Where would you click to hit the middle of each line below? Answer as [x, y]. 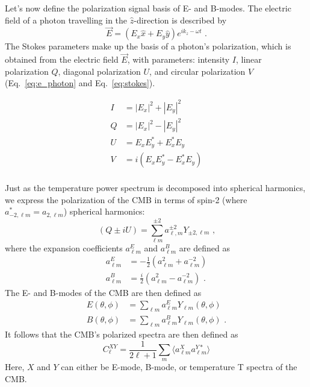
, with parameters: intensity [178, 59]
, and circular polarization [197, 71]
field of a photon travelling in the [66, 20]
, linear [249, 59]
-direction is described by [180, 20]
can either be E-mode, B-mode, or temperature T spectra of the [179, 367]
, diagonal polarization [99, 71]
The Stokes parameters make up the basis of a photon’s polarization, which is [148, 46]
